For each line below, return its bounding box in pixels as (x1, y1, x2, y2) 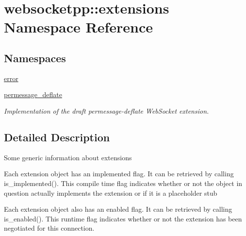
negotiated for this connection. (4, 223, 95, 233)
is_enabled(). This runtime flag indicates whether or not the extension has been (4, 213, 242, 223)
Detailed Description (4, 129, 110, 144)
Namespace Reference (4, 17, 153, 37)
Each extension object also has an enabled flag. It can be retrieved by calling (4, 204, 232, 214)
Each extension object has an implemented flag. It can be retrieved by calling (4, 169, 234, 179)
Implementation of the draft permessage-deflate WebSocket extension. (4, 105, 209, 116)
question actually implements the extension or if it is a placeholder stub (4, 187, 217, 198)
